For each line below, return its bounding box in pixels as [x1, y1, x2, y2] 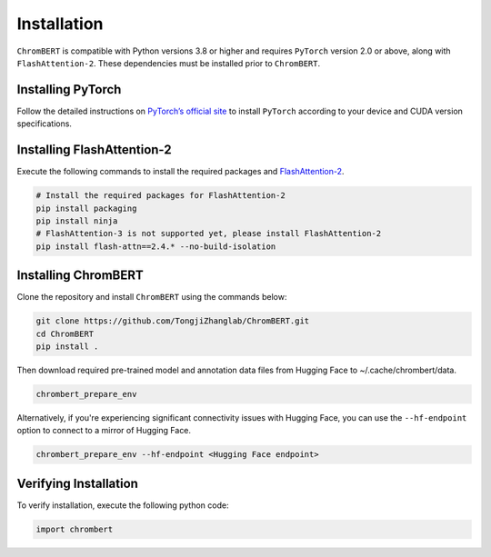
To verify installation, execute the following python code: [16, 500, 229, 511]
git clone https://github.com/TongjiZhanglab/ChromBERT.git [35, 316, 310, 326]
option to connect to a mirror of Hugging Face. [16, 425, 191, 436]
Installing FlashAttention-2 [16, 142, 172, 158]
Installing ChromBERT [16, 268, 145, 283]
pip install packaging [35, 203, 137, 214]
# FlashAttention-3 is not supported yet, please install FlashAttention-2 [35, 228, 382, 239]
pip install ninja [35, 215, 118, 226]
